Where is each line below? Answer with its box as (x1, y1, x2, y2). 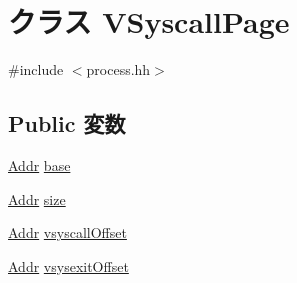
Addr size (8, 188, 66, 209)
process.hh (86, 59, 151, 80)
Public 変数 (8, 108, 126, 139)
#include (8, 59, 64, 80)
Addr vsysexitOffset (8, 255, 129, 276)
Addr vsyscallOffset (8, 222, 127, 243)
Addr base (8, 154, 71, 175)
